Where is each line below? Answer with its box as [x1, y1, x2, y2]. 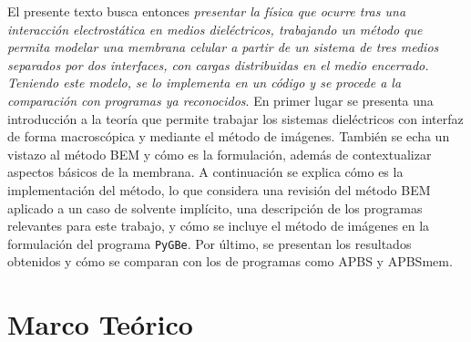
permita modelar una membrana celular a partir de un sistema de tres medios [7, 37, 439, 57]
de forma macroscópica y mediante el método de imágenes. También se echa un [7, 127, 450, 146]
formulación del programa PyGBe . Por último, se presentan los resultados [7, 233, 412, 253]
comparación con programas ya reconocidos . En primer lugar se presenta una [7, 90, 434, 109]
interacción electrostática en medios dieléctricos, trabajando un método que [7, 19, 423, 38]
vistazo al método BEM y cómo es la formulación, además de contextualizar [7, 144, 432, 163]
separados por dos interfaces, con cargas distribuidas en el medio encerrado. [7, 55, 429, 74]
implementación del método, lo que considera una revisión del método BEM [7, 180, 431, 199]
